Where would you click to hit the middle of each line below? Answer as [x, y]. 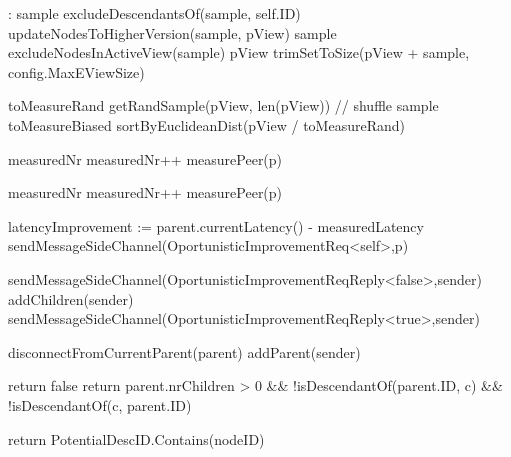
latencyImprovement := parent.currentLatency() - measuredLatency [216, 225]
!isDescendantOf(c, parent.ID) [100, 404]
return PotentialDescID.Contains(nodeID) [136, 438]
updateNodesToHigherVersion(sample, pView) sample [172, 32]
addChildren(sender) [71, 298]
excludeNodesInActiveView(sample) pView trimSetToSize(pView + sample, [239, 52]
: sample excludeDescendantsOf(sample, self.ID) [154, 13]
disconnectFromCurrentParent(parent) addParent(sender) [184, 351]
